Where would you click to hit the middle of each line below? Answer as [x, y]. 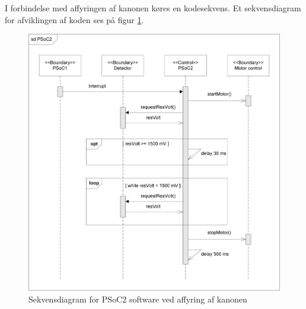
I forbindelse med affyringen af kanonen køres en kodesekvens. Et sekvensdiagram [153, 8]
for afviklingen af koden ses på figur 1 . [74, 19]
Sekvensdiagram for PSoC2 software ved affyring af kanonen [138, 299]
